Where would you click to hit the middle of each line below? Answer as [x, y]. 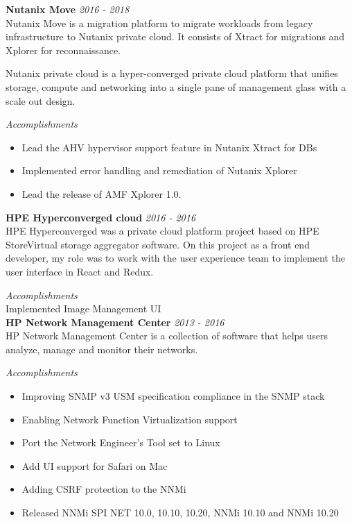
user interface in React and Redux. [80, 271]
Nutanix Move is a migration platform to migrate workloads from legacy [159, 23]
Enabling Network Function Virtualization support [130, 419]
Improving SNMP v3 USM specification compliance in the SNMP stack [173, 396]
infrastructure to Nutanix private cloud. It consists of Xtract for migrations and [175, 36]
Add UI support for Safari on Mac [95, 465]
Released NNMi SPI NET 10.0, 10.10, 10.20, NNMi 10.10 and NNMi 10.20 [180, 513]
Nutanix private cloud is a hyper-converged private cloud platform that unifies [172, 73]
